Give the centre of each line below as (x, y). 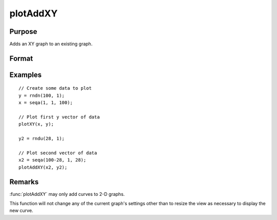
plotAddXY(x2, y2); (43, 167)
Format (21, 58)
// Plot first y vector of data (59, 117)
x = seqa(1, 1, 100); (46, 103)
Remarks (24, 182)
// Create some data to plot (55, 88)
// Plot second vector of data (58, 153)
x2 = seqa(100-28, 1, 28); (53, 160)
